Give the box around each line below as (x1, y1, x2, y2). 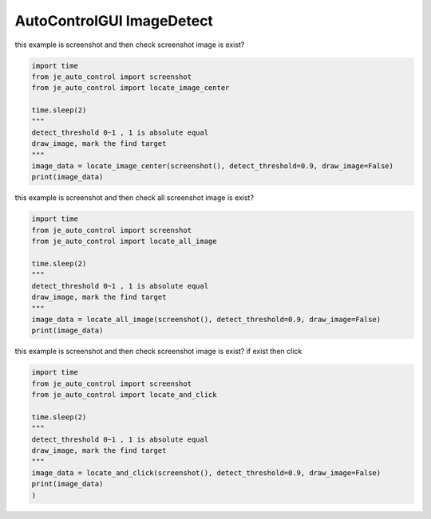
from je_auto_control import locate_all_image (31, 237, 217, 246)
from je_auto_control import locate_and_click (31, 391, 217, 399)
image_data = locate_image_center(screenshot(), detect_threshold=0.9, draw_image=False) (31, 162, 394, 171)
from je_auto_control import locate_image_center (31, 84, 230, 92)
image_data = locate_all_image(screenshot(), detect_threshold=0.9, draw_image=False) (31, 315, 382, 324)
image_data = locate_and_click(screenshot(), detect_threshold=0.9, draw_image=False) (31, 468, 382, 478)
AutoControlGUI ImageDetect (14, 12, 213, 29)
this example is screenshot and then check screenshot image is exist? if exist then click (14, 347, 302, 356)
